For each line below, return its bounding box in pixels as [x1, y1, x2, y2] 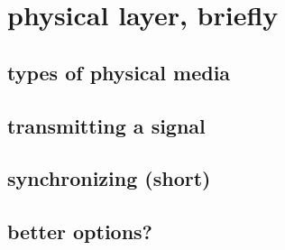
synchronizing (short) [7, 164, 211, 192]
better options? [7, 218, 153, 245]
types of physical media [7, 58, 231, 86]
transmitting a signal [7, 111, 206, 139]
